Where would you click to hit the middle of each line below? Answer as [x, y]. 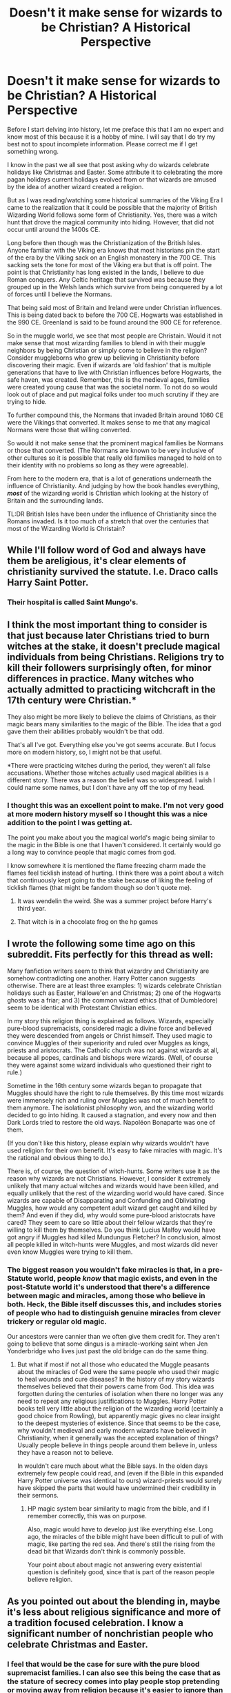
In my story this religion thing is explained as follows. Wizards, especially [111, 1021]
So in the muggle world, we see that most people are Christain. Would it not [114, 336]
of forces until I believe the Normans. [60, 294]
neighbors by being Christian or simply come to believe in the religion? [107, 350]
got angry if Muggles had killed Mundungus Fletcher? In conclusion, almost [114, 1237]
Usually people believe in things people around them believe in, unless [117, 1445]
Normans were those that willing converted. [69, 429]
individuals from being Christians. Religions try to [116, 657]
